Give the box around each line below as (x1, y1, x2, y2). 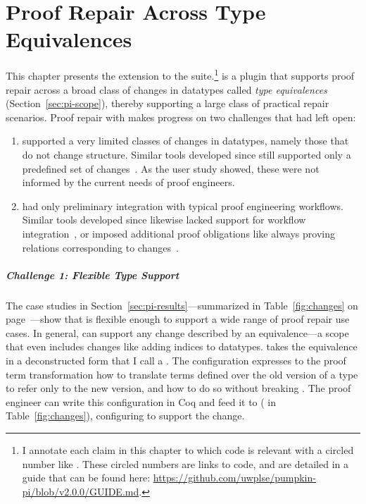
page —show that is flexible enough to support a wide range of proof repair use (6, 312, 350, 326)
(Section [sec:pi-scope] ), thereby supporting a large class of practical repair (6, 96, 329, 111)
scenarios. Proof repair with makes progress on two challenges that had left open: (6, 109, 356, 124)
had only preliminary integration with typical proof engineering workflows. (22, 198, 343, 213)
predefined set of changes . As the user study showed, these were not (22, 161, 320, 176)
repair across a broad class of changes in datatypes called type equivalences (6, 82, 327, 97)
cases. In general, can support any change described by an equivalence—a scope (6, 325, 349, 340)
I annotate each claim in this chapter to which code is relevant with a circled (22, 443, 354, 457)
